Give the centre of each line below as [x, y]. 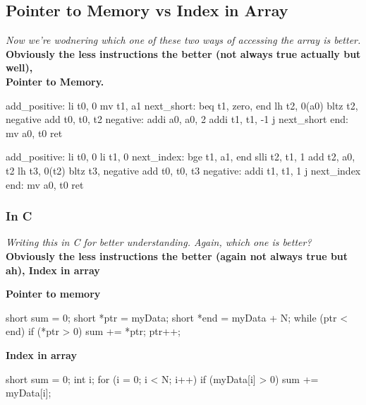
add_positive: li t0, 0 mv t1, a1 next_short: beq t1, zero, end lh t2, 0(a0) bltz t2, [182, 105]
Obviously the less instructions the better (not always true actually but [183, 53]
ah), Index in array [53, 270]
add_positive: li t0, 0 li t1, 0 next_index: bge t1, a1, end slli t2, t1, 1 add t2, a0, [181, 157]
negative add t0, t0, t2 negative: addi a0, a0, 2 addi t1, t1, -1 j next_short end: [177, 119]
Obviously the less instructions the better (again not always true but [177, 256]
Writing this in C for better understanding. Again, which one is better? [159, 242]
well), [19, 67]
